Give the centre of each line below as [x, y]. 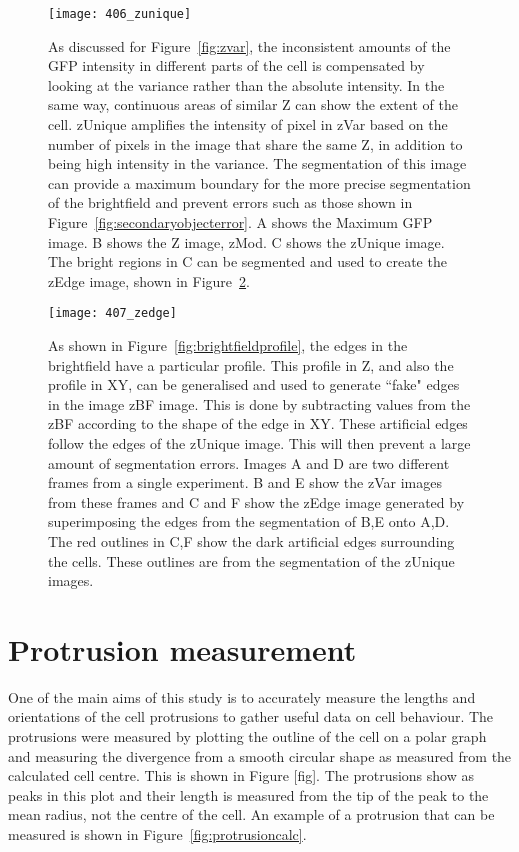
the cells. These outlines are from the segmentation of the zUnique [251, 560]
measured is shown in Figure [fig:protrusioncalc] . [157, 834]
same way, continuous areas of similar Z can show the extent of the [253, 104]
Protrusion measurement [182, 648]
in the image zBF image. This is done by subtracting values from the [259, 403]
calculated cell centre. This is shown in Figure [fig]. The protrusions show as [241, 775]
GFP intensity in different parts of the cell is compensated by [236, 65]
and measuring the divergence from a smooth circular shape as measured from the [260, 755]
